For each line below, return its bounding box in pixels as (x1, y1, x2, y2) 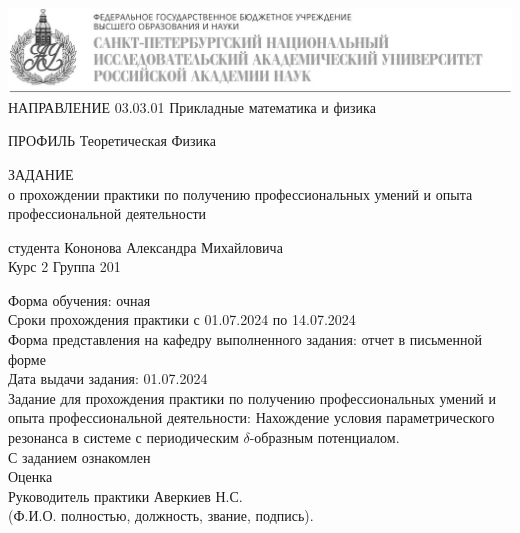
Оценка (8, 466, 53, 487)
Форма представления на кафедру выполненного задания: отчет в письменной (8, 329, 482, 350)
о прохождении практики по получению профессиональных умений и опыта (8, 183, 473, 204)
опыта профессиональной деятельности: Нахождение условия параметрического (8, 407, 495, 428)
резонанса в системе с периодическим (8, 427, 239, 448)
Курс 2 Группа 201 (8, 256, 121, 277)
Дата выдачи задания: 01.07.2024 (8, 368, 208, 389)
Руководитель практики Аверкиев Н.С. (8, 485, 243, 506)
